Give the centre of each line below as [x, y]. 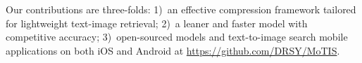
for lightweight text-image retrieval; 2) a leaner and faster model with [157, 23]
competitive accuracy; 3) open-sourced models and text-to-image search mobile [177, 37]
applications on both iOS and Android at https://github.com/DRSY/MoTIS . [173, 50]
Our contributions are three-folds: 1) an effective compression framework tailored [181, 9]
